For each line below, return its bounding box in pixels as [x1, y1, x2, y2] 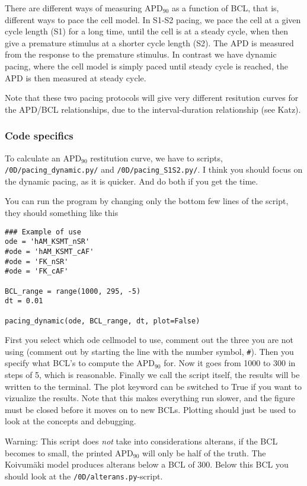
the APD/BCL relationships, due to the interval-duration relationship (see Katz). [5, 103, 301, 115]
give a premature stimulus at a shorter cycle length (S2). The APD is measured [5, 36, 294, 49]
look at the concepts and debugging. [5, 415, 136, 427]
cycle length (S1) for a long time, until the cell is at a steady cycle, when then [5, 25, 289, 37]
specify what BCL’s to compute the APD [5, 357, 155, 369]
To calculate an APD [5, 151, 82, 164]
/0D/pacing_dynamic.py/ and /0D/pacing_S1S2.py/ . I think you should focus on [5, 163, 303, 176]
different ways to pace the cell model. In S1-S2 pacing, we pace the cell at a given [5, 13, 301, 26]
